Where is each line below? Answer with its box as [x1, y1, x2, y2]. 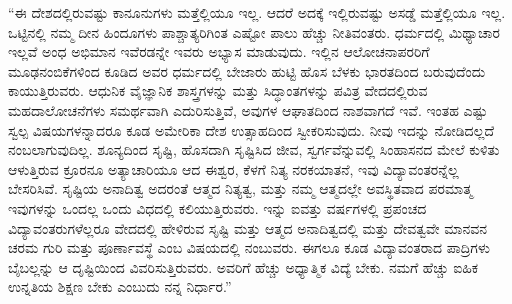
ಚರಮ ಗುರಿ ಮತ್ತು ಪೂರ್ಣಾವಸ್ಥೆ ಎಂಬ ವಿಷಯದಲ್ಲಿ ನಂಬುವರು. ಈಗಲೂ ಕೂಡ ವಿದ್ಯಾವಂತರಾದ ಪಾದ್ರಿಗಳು [8, 237, 490, 258]
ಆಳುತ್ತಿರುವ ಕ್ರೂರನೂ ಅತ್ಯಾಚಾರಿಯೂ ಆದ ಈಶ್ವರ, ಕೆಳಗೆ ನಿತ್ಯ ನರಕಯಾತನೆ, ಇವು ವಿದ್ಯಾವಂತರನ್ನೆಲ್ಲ [8, 158, 459, 179]
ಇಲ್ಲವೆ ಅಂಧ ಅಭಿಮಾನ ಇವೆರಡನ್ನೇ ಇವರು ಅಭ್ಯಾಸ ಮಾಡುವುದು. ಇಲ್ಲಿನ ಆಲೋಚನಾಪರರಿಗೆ [8, 41, 430, 62]
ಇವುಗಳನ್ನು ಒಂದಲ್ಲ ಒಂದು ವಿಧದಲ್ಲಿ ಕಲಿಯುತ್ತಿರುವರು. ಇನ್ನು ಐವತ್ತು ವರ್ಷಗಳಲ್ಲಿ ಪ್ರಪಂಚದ [8, 197, 427, 218]
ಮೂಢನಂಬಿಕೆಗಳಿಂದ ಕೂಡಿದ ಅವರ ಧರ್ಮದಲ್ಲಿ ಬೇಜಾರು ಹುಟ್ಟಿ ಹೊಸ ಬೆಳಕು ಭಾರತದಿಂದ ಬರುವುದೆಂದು [8, 60, 486, 81]
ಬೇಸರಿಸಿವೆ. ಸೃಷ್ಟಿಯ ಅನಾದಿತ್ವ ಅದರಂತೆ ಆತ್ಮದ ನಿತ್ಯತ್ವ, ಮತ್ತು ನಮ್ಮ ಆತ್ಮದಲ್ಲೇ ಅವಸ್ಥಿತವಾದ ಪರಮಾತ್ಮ [8, 178, 473, 199]
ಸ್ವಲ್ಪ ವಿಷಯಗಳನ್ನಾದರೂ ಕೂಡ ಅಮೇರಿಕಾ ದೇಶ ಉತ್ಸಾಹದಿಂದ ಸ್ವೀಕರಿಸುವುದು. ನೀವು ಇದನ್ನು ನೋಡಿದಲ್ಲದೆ [8, 119, 495, 140]
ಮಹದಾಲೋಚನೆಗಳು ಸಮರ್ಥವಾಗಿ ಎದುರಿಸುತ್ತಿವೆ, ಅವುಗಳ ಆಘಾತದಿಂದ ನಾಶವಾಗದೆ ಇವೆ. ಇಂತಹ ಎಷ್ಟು [8, 99, 488, 120]
